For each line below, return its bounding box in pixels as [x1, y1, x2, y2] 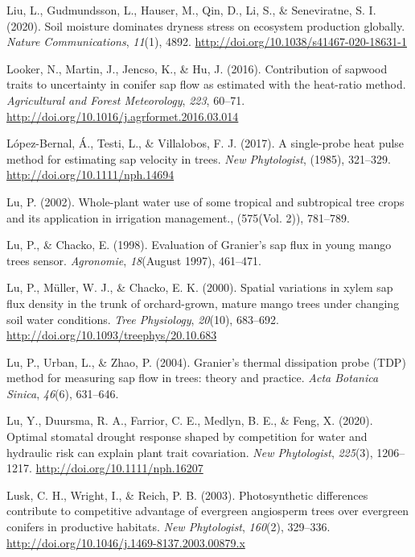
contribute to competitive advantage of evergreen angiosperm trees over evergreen [6, 502, 409, 519]
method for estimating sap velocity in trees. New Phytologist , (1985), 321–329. [6, 150, 391, 167]
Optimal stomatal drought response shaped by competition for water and [6, 428, 368, 445]
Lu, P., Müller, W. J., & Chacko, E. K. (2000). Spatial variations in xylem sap [6, 279, 393, 296]
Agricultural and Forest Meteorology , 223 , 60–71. [6, 91, 245, 108]
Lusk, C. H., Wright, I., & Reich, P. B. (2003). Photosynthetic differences [6, 486, 368, 503]
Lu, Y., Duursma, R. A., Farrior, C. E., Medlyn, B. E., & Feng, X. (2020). [6, 412, 373, 429]
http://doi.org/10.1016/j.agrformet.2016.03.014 [6, 107, 239, 124]
